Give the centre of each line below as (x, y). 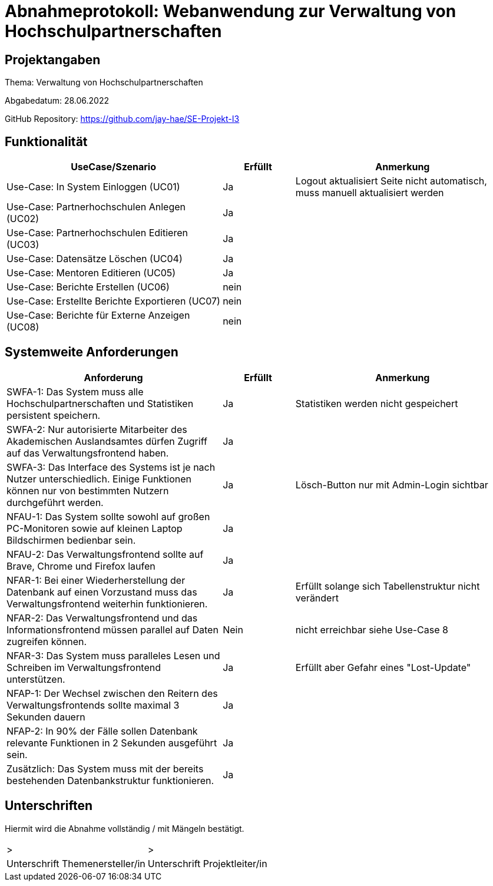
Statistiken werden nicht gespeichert (377, 403)
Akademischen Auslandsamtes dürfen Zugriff (107, 441)
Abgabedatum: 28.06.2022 (57, 101)
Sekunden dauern (46, 717)
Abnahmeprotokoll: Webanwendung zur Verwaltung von (231, 11)
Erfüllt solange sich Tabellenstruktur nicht (388, 586)
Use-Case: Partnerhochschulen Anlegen (96, 207)
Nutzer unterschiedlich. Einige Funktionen (99, 479)
